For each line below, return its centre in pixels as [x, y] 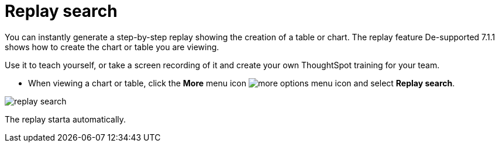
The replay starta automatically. [66, 119]
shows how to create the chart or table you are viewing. [112, 47]
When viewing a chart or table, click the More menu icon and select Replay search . [242, 83]
